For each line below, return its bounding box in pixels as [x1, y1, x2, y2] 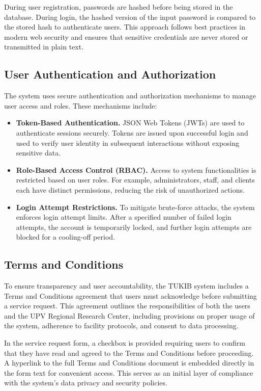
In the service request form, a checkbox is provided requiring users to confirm [4, 337, 245, 348]
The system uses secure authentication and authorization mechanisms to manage [4, 90, 256, 101]
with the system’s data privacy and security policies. [4, 377, 167, 388]
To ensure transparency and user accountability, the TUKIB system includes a [4, 280, 249, 291]
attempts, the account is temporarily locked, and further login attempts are [16, 221, 252, 232]
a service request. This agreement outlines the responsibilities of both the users [4, 300, 250, 311]
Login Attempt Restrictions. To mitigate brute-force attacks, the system [16, 201, 255, 212]
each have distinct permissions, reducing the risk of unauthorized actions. [16, 184, 245, 195]
